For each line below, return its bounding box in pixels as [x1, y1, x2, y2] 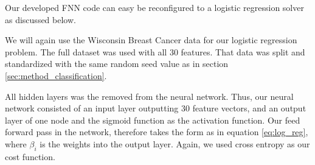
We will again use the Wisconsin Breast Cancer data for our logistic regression [5, 33, 297, 46]
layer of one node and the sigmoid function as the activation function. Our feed [5, 113, 300, 126]
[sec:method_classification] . [5, 69, 107, 82]
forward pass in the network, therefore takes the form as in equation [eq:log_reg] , [5, 125, 308, 138]
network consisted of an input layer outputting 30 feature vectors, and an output [5, 102, 306, 114]
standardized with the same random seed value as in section [5, 57, 229, 70]
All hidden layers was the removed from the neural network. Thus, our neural [5, 90, 294, 102]
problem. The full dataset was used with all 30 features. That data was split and [5, 45, 305, 58]
